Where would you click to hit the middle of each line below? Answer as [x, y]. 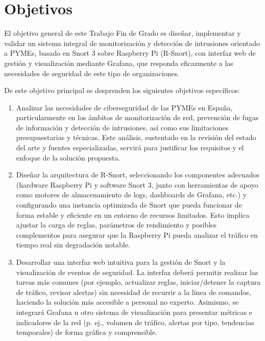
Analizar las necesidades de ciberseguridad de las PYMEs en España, [124, 107]
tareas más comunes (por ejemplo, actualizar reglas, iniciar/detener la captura [138, 282]
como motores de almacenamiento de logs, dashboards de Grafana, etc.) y [131, 195]
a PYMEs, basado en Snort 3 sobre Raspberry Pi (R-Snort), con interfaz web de [130, 53]
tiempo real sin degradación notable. [73, 245]
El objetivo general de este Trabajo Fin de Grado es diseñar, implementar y [123, 33]
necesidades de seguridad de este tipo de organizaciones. [92, 73]
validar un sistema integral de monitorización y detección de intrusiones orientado [132, 43]
